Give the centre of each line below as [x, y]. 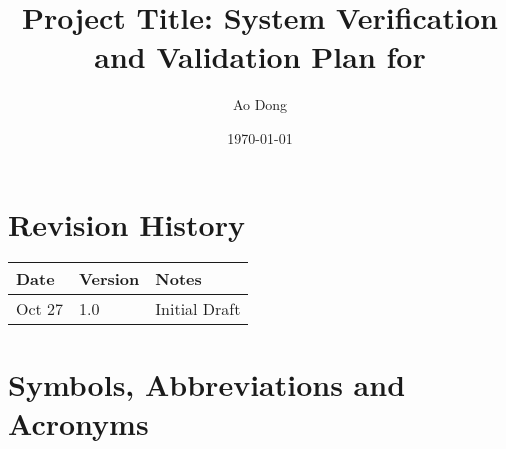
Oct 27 [40, 309]
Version [109, 279]
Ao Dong [260, 104]
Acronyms [78, 422]
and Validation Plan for [260, 56]
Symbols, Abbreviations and [207, 383]
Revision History [126, 223]
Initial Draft [198, 309]
